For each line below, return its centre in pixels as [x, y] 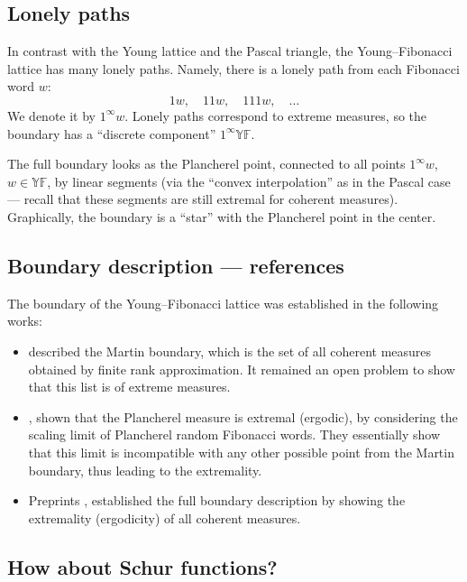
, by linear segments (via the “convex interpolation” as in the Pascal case [249, 181]
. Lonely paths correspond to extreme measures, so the [276, 115]
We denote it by [51, 115]
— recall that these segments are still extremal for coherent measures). [203, 199]
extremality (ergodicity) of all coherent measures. [165, 517]
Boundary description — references [176, 265]
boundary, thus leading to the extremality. [145, 470]
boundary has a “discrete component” [112, 133]
